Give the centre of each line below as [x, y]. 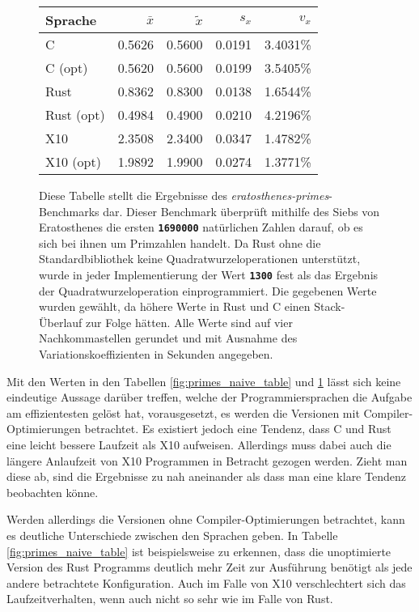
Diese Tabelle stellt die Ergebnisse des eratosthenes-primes [184, 195]
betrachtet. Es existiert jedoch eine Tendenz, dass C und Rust [238, 429]
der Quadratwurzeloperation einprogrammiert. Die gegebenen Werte [208, 290]
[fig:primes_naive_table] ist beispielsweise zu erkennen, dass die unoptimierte [199, 551]
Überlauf [61, 322]
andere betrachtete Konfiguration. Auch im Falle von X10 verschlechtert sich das [206, 582]
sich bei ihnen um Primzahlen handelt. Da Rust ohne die [180, 242]
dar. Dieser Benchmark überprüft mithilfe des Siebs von [241, 211]
